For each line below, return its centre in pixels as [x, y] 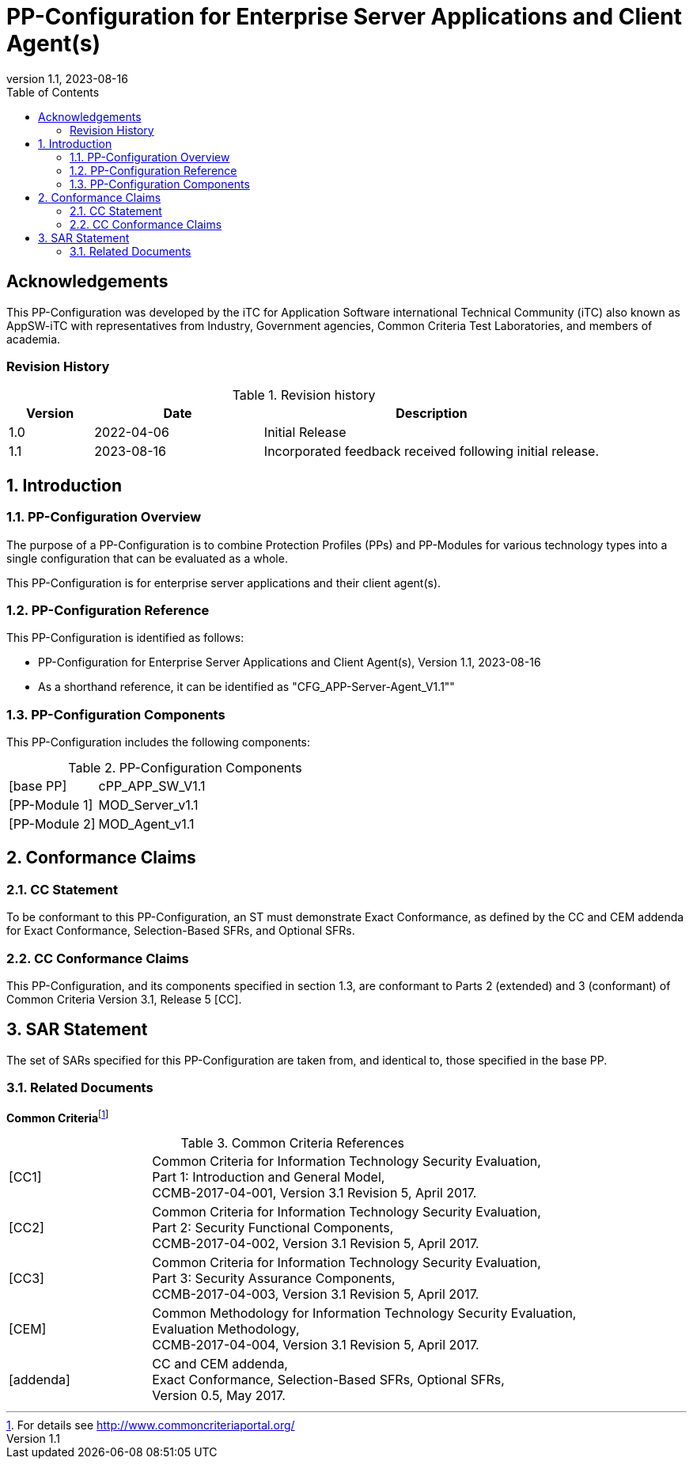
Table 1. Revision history [304, 395]
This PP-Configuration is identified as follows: [125, 638]
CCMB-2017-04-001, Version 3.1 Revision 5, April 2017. [314, 1193]
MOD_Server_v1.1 [148, 805]
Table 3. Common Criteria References [292, 1143]
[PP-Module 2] [52, 824]
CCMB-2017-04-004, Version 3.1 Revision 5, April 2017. [316, 1345]
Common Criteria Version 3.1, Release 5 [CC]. [124, 1000]
